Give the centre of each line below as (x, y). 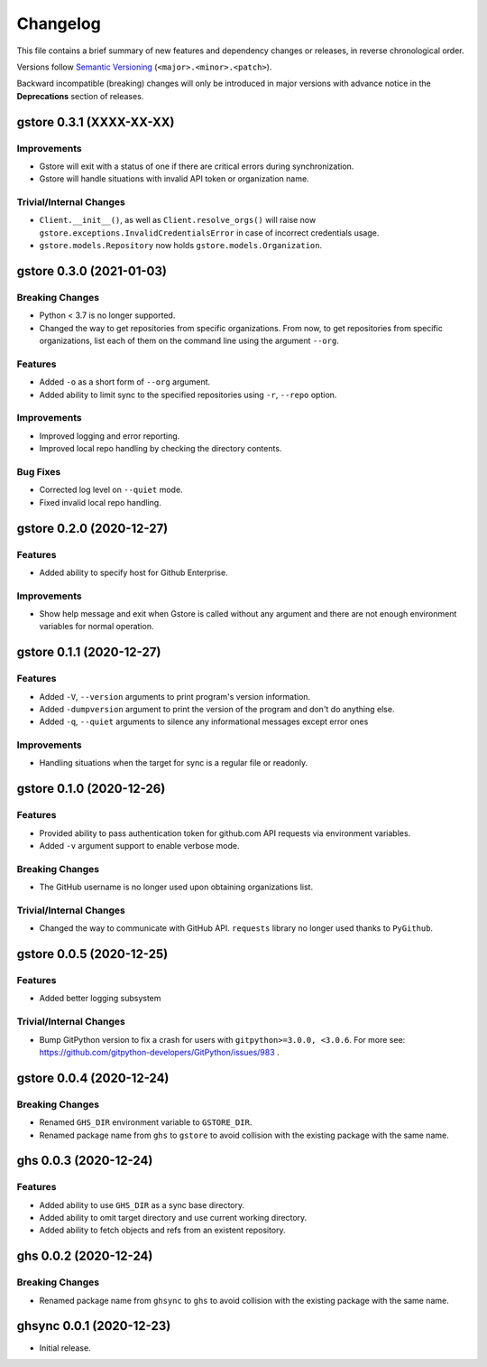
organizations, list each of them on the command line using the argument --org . (189, 341)
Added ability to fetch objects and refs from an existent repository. (162, 1230)
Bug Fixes (39, 471)
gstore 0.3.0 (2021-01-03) (92, 271)
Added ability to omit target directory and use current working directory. (173, 1218)
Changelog (59, 23)
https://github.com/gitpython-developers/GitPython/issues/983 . (159, 1052)
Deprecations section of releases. (80, 96)
